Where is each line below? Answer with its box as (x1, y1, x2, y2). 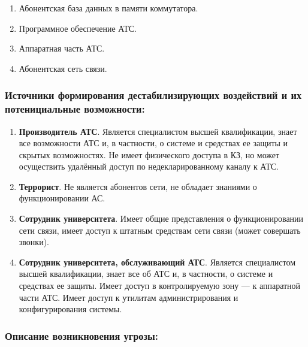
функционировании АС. (19, 192, 105, 204)
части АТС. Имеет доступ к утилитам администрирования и (19, 291, 238, 303)
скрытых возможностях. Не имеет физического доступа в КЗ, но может (19, 148, 280, 161)
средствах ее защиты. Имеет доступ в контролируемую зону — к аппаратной (19, 279, 301, 292)
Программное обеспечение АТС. (19, 22, 137, 34)
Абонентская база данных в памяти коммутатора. (19, 2, 198, 14)
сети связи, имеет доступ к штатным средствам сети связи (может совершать (19, 224, 301, 236)
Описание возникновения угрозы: (5, 328, 159, 343)
